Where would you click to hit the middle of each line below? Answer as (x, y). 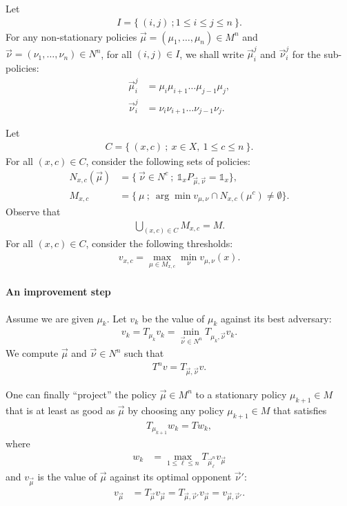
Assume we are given (50, 318)
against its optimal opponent (171, 476)
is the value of (67, 476)
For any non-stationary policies (71, 36)
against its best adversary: (276, 318)
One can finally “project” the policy (81, 394)
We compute (32, 353)
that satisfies (300, 410)
